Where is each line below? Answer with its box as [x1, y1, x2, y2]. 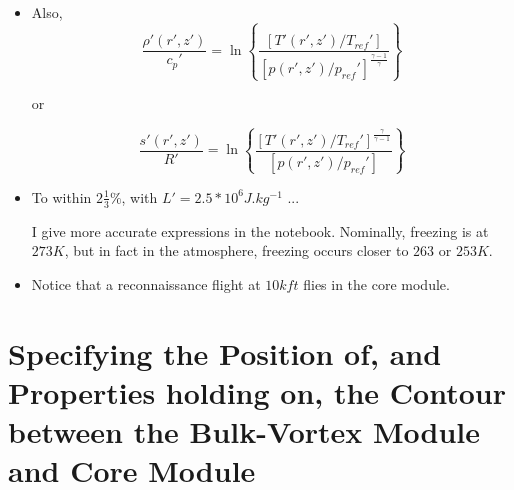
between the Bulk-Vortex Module [8, 411, 481, 452]
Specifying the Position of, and [8, 332, 442, 373]
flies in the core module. [303, 273, 450, 294]
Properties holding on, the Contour [8, 371, 506, 412]
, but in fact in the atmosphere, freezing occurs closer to [64, 240, 409, 261]
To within [31, 186, 92, 207]
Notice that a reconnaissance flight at [31, 273, 261, 294]
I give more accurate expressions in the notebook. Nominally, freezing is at [31, 220, 489, 241]
